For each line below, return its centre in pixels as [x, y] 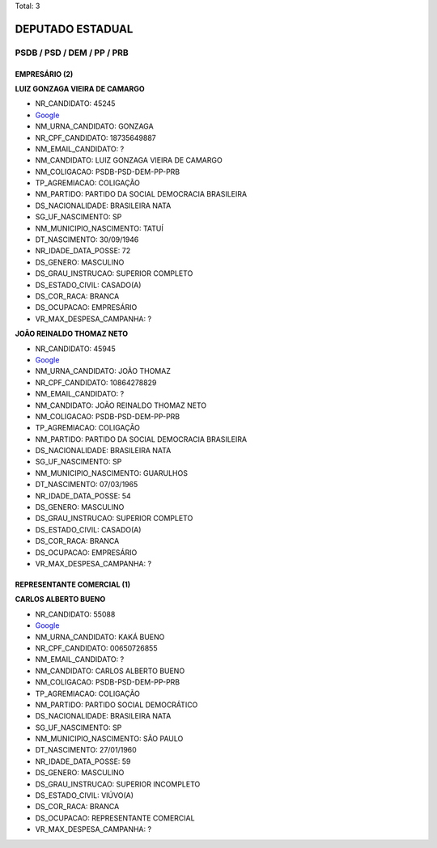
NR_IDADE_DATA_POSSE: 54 [83, 496]
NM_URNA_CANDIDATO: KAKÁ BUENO [100, 637]
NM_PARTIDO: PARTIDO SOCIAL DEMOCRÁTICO [117, 705]
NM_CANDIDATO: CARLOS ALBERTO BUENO [110, 671]
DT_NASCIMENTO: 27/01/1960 [86, 750]
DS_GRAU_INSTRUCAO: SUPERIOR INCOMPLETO [118, 784]
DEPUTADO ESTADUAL [74, 29]
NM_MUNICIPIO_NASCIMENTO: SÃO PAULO [109, 739]
